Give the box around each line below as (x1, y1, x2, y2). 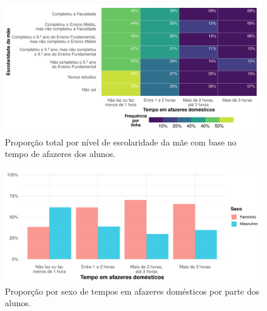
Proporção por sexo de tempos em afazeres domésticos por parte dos (5, 284, 260, 297)
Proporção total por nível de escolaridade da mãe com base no (5, 135, 237, 148)
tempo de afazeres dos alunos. (5, 147, 116, 160)
